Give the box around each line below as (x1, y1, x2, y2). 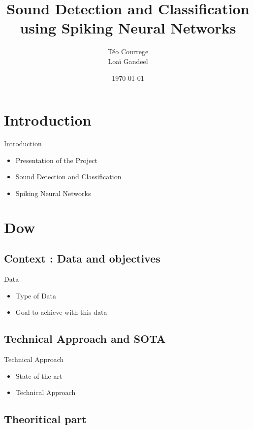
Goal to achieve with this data (15, 307, 107, 317)
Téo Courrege (107, 46, 149, 57)
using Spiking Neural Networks (20, 18, 236, 38)
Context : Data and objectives (4, 251, 160, 266)
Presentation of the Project (15, 155, 98, 165)
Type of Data (15, 290, 57, 300)
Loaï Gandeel (108, 56, 148, 66)
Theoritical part (4, 411, 87, 427)
